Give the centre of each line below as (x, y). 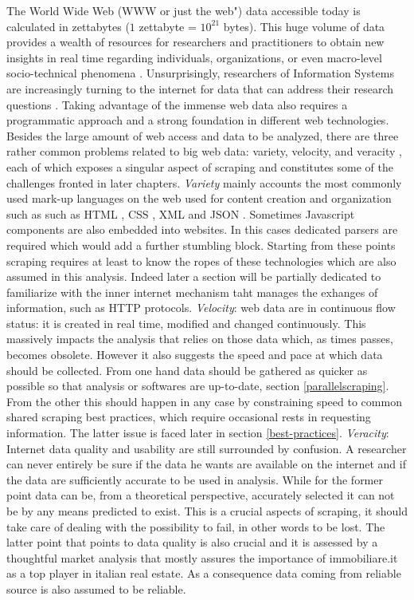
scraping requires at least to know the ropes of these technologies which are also (201, 261)
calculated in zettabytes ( (68, 26)
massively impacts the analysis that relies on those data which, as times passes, (200, 339)
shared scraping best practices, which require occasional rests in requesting (189, 417)
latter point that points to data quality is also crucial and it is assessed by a (192, 542)
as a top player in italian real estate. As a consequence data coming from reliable (204, 573)
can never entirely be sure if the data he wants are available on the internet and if (206, 464)
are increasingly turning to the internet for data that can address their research (200, 88)
